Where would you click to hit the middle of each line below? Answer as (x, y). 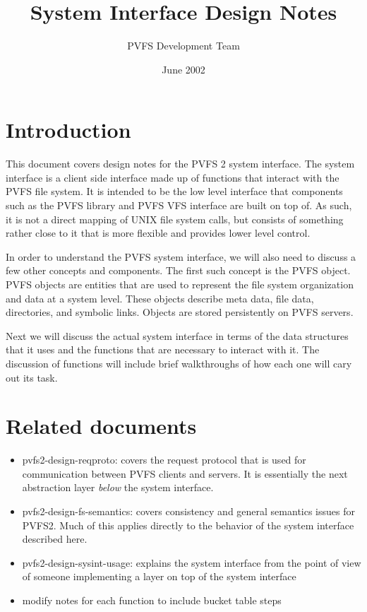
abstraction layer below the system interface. (118, 487)
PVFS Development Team (183, 46)
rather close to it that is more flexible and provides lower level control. (158, 233)
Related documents (101, 426)
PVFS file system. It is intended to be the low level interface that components (174, 191)
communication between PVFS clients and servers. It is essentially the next (185, 473)
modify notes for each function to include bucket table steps (152, 600)
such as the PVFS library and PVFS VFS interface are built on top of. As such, (179, 205)
